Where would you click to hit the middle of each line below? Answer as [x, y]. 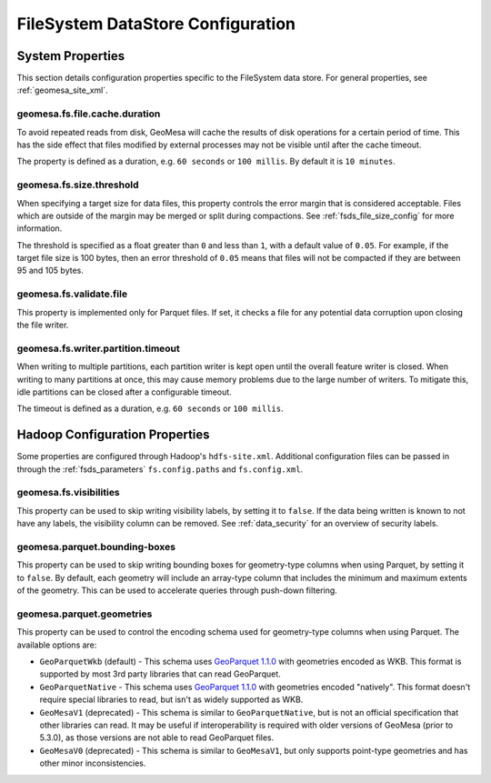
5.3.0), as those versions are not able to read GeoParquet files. [157, 738]
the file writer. [43, 325]
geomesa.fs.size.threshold [78, 185]
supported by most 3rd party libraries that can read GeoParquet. [160, 674]
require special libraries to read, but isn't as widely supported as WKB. [171, 699]
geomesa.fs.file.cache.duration [89, 114]
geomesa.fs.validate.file [72, 294]
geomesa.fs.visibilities [68, 493]
